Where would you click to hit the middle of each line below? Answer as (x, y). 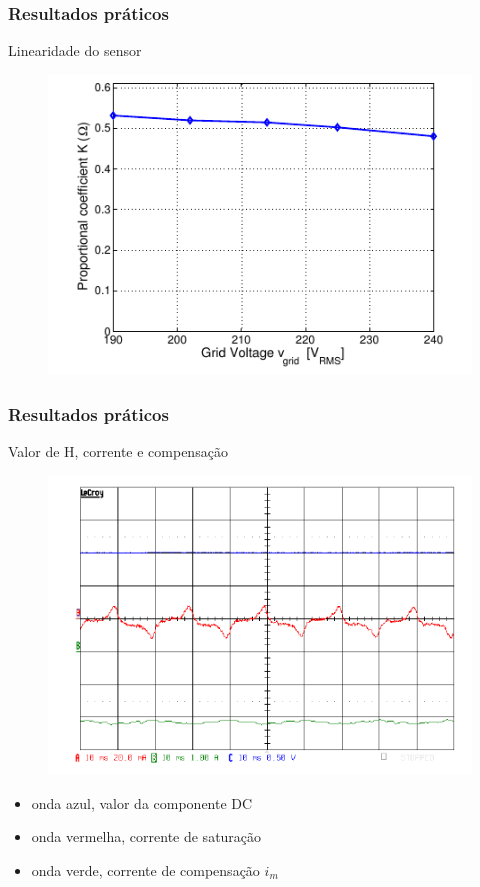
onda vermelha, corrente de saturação (146, 836)
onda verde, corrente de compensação (145, 869)
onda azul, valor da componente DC (142, 802)
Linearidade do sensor (75, 50)
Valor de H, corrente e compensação (118, 451)
